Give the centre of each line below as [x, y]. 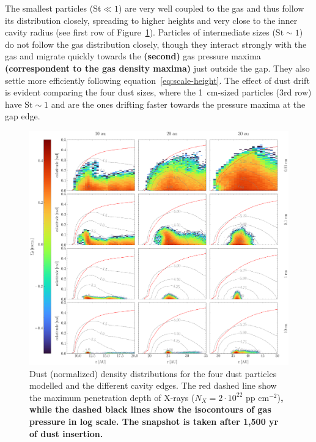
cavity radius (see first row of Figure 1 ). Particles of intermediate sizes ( [140, 32]
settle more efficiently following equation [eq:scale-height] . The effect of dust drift [157, 80]
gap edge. [23, 116]
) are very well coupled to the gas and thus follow [211, 8]
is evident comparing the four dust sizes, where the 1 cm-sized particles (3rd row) [158, 92]
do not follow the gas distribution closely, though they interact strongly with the [156, 44]
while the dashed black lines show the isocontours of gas [150, 409]
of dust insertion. [66, 433]
